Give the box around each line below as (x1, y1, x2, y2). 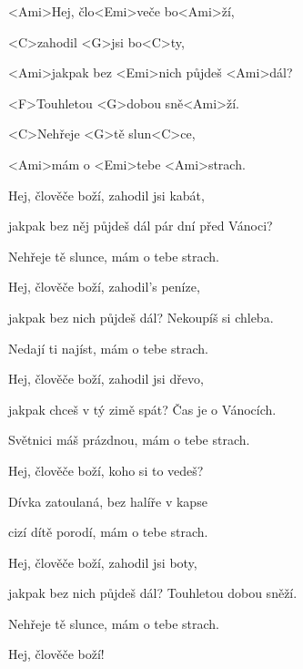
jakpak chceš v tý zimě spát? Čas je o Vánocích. (8, 399, 277, 418)
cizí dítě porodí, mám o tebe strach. (8, 522, 208, 541)
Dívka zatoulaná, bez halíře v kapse (8, 491, 207, 510)
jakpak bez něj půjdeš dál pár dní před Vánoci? (8, 216, 273, 235)
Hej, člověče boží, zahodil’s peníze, (8, 277, 200, 296)
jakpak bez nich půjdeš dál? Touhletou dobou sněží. (8, 583, 298, 602)
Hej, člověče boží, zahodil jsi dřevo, (8, 369, 204, 388)
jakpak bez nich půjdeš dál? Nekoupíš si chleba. (8, 307, 274, 326)
